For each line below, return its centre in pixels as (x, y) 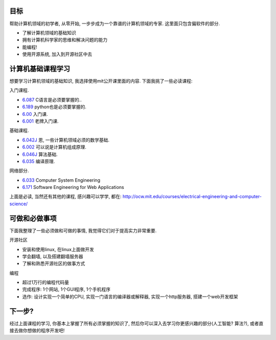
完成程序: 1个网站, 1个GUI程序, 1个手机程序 (66, 289)
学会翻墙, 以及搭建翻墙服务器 (53, 256)
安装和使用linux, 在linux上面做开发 (58, 249)
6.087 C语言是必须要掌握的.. (52, 100)
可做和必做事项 (33, 218)
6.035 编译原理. (39, 161)
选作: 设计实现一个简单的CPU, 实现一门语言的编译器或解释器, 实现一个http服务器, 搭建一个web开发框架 (130, 297)
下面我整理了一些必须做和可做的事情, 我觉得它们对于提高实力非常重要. (83, 230)
